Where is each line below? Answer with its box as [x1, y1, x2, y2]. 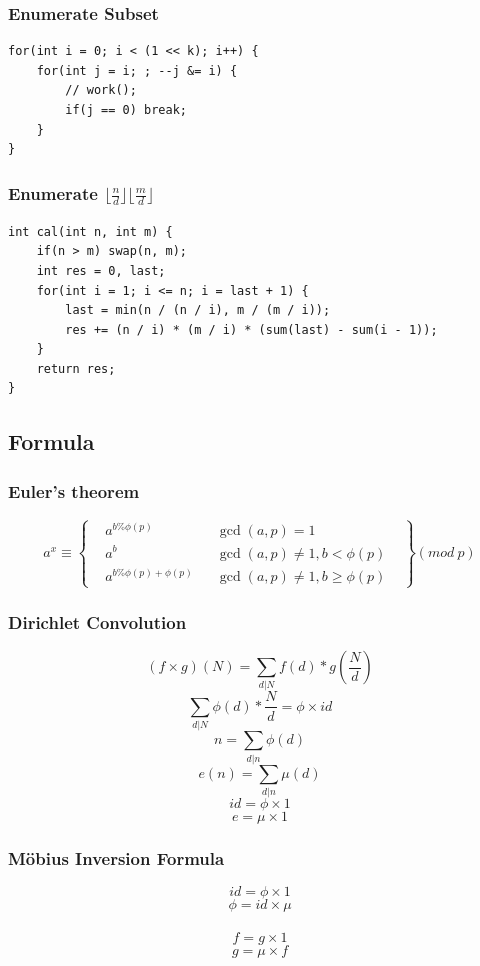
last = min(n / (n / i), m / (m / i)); [65, 303, 331, 318]
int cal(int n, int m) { [8, 224, 173, 239]
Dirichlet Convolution [8, 609, 187, 634]
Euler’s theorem [8, 478, 140, 503]
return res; [36, 361, 116, 376]
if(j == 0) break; [65, 103, 187, 117]
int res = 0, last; [36, 263, 166, 278]
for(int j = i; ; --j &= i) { [36, 63, 238, 78]
